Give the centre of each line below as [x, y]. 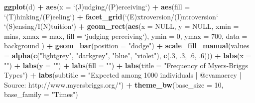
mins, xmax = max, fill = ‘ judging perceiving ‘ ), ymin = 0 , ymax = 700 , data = [126, 36]
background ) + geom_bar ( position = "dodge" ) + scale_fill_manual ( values [127, 46]
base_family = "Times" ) [41, 94]
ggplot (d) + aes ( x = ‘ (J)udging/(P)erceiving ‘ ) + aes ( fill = [97, 6]
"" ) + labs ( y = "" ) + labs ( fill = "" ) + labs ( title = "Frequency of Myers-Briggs [126, 65]
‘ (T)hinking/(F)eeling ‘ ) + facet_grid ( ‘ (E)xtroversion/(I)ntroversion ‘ [111, 16]
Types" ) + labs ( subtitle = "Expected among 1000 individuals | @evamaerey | [123, 75]
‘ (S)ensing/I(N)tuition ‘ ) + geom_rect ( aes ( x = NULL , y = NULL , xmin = [122, 26]
